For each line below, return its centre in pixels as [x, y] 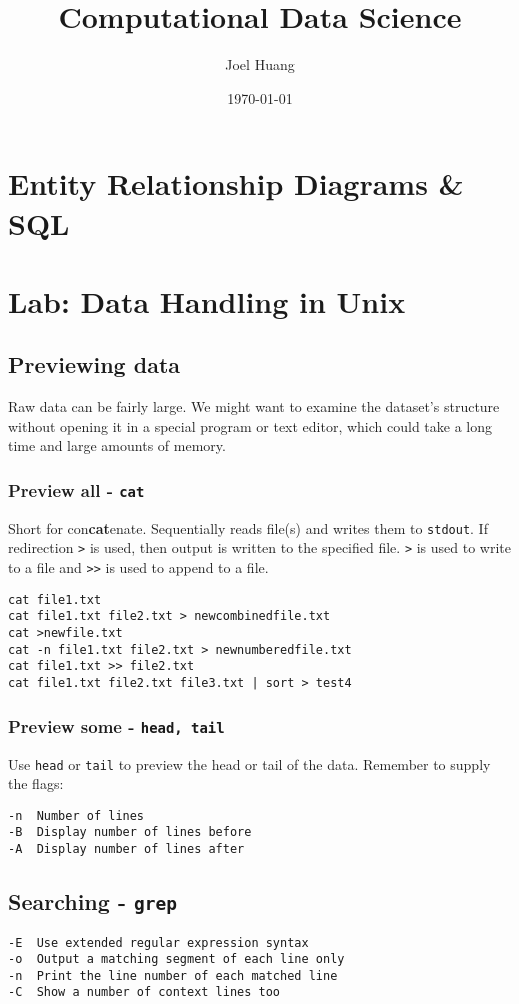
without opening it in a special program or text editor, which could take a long [250, 425]
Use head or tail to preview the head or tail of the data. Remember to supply [249, 763]
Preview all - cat [76, 489]
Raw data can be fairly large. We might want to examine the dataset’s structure [254, 406]
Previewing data [94, 364]
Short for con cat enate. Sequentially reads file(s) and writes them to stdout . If [248, 527]
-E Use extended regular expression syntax [158, 942]
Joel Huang [260, 64]
